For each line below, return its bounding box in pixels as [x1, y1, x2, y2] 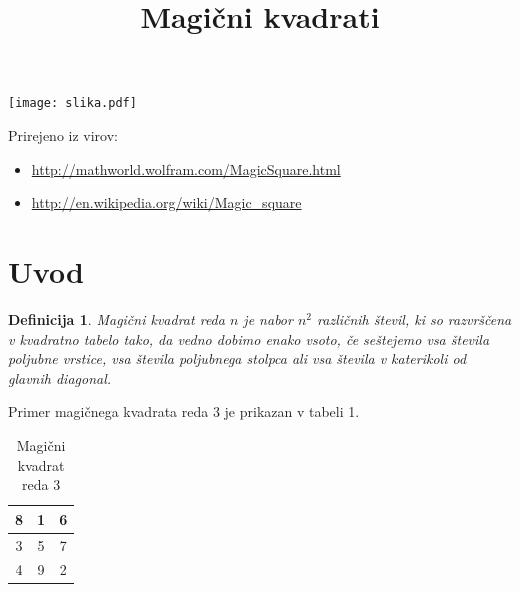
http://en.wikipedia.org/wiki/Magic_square [31, 192, 302, 213]
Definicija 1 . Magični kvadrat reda [8, 308, 225, 329]
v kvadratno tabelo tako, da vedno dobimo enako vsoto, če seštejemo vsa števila [8, 328, 490, 349]
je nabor [243, 308, 293, 329]
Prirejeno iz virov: [8, 125, 118, 146]
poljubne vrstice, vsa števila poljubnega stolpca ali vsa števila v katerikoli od [8, 348, 467, 369]
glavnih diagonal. [8, 367, 112, 388]
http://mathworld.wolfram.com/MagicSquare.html [31, 158, 341, 179]
